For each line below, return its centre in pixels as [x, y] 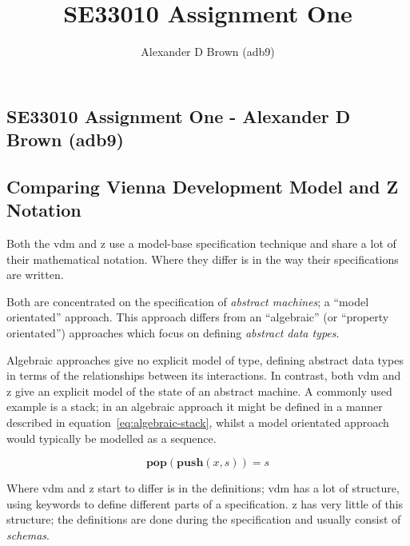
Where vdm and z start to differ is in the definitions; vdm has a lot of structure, [203, 488]
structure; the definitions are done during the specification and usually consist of [204, 519]
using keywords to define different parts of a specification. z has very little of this [205, 503]
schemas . [28, 535]
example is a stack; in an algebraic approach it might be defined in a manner [195, 407]
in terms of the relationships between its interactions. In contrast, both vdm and [204, 375]
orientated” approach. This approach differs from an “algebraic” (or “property [198, 317]
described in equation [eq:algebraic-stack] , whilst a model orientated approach [198, 422]
